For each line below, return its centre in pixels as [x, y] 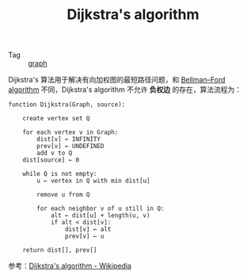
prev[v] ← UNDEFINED [70, 147]
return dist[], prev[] [60, 250]
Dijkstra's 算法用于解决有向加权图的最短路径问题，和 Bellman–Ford [117, 80]
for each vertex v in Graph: [70, 132]
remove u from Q [63, 195]
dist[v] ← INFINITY [69, 139]
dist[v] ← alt [88, 230]
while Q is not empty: [60, 174]
